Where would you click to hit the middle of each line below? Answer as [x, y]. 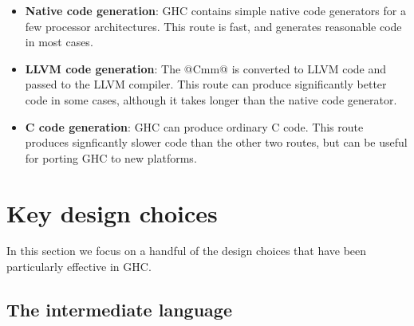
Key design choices [112, 212]
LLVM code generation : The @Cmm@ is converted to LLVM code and [206, 68]
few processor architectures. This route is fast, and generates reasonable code [213, 26]
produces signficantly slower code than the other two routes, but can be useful [216, 142]
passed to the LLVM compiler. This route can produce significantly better [206, 84]
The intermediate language [119, 310]
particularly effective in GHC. [79, 267]
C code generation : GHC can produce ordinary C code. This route [194, 126]
